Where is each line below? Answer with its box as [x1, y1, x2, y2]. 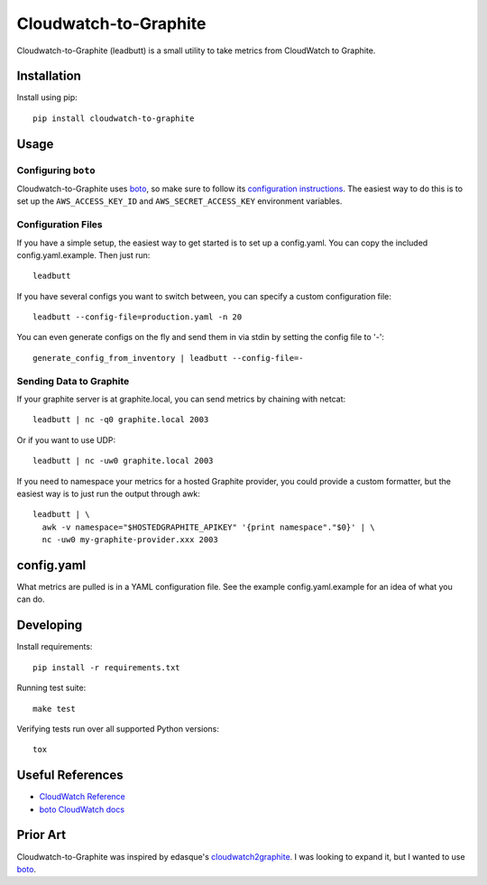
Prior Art [16, 827, 67, 843]
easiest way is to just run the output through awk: [16, 488, 200, 499]
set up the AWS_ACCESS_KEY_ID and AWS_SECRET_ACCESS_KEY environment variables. [16, 196, 343, 207]
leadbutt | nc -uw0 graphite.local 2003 [32, 456, 214, 466]
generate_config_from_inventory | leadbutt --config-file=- [32, 353, 304, 363]
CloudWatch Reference [39, 791, 125, 802]
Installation [16, 69, 81, 84]
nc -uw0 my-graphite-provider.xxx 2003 [41, 535, 218, 545]
